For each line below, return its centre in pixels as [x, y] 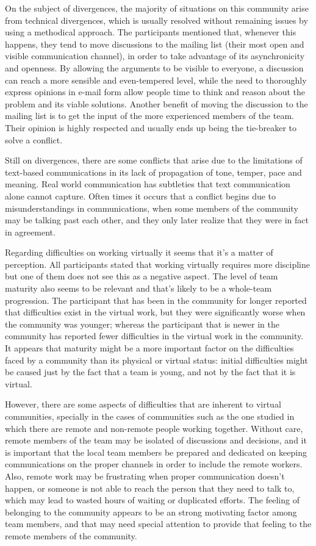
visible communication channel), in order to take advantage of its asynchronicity [155, 56]
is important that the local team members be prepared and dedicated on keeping [156, 452]
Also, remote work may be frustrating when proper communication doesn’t [145, 476]
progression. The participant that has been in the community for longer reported [156, 300]
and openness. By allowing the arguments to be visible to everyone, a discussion [154, 67]
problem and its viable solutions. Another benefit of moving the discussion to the [156, 103]
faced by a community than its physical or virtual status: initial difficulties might [156, 360]
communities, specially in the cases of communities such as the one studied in [150, 416]
